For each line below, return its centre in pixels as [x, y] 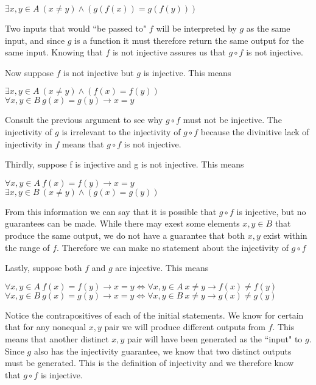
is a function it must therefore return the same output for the [189, 40]
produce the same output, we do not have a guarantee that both [125, 235]
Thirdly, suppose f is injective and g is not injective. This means [125, 164]
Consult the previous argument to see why [84, 120]
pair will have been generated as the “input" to [215, 338]
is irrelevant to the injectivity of [121, 131]
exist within [285, 235]
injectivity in [29, 143]
